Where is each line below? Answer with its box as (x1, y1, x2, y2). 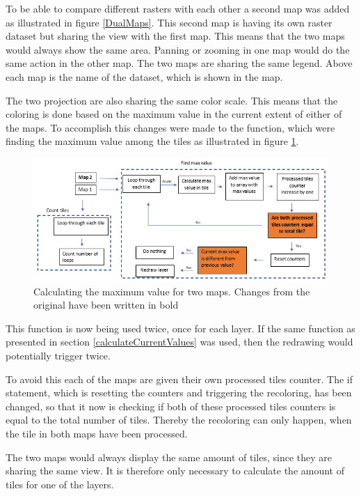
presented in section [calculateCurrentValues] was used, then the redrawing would (6, 334, 353, 349)
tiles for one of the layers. (6, 476, 114, 491)
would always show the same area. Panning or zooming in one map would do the (6, 42, 350, 56)
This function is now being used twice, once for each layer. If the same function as (6, 320, 355, 335)
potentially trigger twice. (6, 348, 111, 362)
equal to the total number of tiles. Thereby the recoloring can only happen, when (6, 412, 352, 427)
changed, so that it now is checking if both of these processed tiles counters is (6, 398, 336, 413)
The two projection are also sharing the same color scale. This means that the (6, 93, 338, 107)
